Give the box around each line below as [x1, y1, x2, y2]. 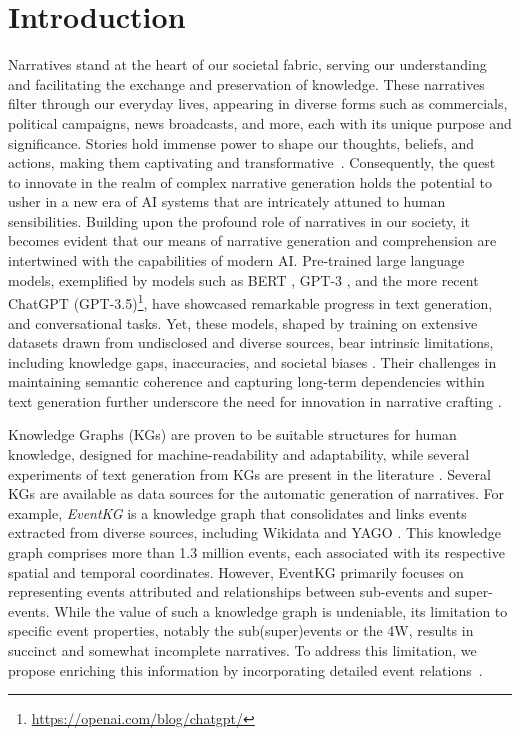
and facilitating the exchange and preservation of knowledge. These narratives [8, 73, 485, 94]
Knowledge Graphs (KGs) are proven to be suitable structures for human [8, 424, 457, 445]
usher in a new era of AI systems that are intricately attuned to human [8, 191, 446, 212]
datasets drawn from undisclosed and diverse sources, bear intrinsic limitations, [8, 332, 494, 353]
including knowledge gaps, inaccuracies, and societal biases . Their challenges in [8, 351, 497, 372]
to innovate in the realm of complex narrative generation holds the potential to [8, 171, 493, 192]
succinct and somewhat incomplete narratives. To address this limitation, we [8, 640, 477, 660]
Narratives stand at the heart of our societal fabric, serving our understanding [8, 54, 487, 75]
